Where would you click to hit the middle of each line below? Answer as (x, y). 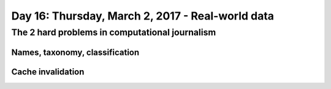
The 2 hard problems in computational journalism (114, 32)
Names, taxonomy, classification (75, 52)
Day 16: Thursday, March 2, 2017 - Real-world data (143, 16)
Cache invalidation (48, 72)
